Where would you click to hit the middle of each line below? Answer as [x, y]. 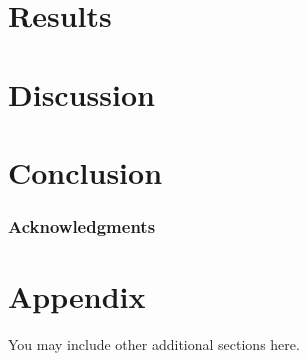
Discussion [81, 93]
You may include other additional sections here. [154, 344]
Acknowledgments [82, 226]
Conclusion [85, 171]
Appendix [77, 296]
